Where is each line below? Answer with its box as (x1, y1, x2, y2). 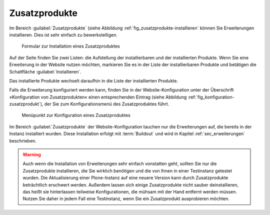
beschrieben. (9, 137, 37, 143)
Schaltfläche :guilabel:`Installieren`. (9, 68, 82, 74)
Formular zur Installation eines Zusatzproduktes (21, 43, 120, 49)
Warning (22, 151, 41, 157)
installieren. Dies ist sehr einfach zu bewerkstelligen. (9, 31, 117, 37)
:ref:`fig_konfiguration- (187, 94, 234, 100)
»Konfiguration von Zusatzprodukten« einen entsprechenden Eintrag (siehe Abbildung (9, 94, 187, 100)
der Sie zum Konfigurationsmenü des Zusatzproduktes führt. (44, 101, 169, 107)
